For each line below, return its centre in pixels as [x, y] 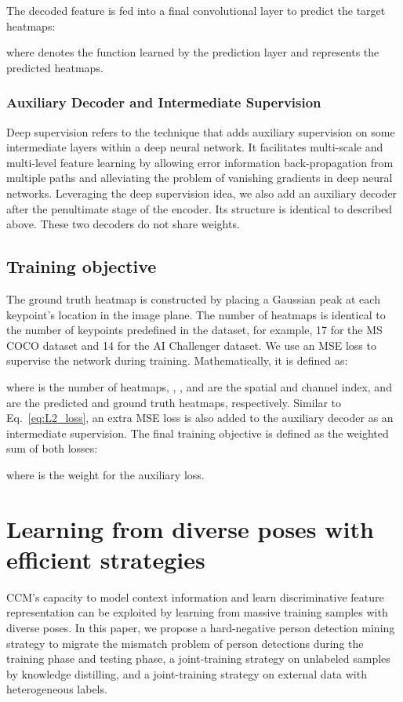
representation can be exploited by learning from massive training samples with [197, 612]
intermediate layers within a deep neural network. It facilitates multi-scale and [195, 147]
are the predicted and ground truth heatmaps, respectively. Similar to [174, 402]
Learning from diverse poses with [190, 528]
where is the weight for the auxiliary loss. [105, 474]
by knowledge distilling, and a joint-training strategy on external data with [187, 673]
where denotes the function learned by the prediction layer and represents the [193, 52]
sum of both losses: [52, 448]
